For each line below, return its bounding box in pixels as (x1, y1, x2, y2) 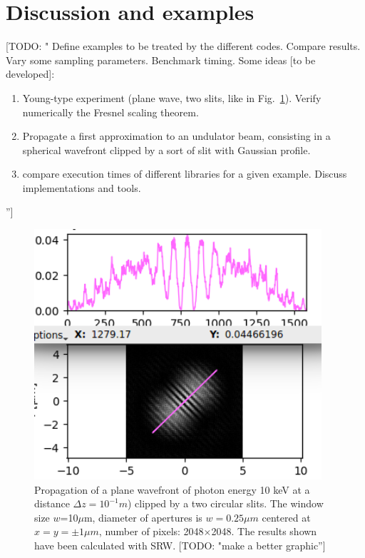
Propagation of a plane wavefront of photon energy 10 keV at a (34, 482, 310, 497)
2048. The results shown (211, 524, 317, 539)
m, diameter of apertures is (83, 509, 202, 524)
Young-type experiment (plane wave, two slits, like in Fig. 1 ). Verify (22, 90, 322, 105)
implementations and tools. (22, 180, 141, 195)
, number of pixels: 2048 (98, 524, 204, 539)
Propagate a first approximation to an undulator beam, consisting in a (22, 128, 331, 143)
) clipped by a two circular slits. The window (127, 496, 324, 511)
